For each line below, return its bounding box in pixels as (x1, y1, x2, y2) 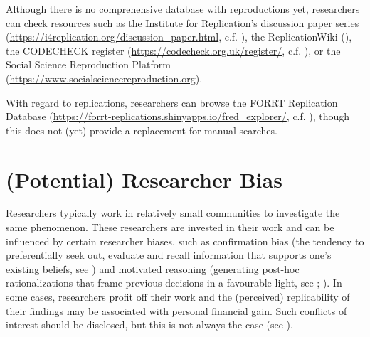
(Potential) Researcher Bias (6, 164, 282, 193)
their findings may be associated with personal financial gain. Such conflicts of (6, 303, 347, 318)
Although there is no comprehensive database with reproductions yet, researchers (6, 1, 360, 16)
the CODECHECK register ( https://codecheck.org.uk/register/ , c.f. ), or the (6, 43, 341, 58)
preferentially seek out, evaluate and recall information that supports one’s (6, 247, 332, 262)
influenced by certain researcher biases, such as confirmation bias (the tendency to (6, 233, 364, 248)
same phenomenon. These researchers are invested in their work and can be (6, 220, 334, 235)
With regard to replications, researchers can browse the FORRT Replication (6, 95, 338, 109)
